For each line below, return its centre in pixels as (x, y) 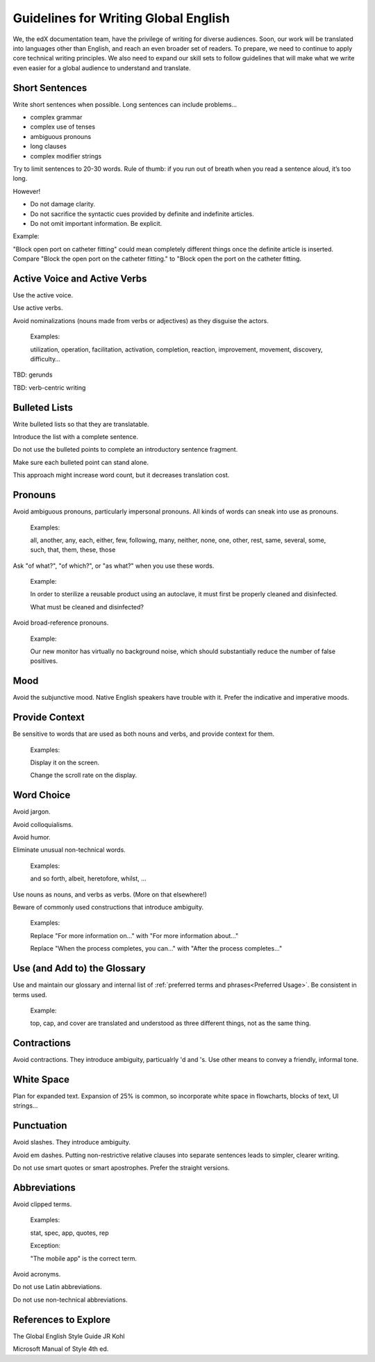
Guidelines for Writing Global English (122, 18)
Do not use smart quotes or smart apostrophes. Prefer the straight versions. (121, 1168)
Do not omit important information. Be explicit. (96, 223)
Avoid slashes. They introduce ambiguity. (72, 1142)
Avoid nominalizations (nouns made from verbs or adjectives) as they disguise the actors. (141, 320)
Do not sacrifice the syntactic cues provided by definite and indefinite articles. (142, 214)
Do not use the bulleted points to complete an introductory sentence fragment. (125, 450)
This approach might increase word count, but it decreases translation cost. (121, 475)
